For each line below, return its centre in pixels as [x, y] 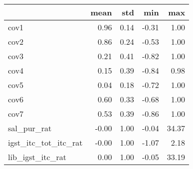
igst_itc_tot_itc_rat [45, 142]
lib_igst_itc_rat [37, 157]
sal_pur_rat [30, 128]
